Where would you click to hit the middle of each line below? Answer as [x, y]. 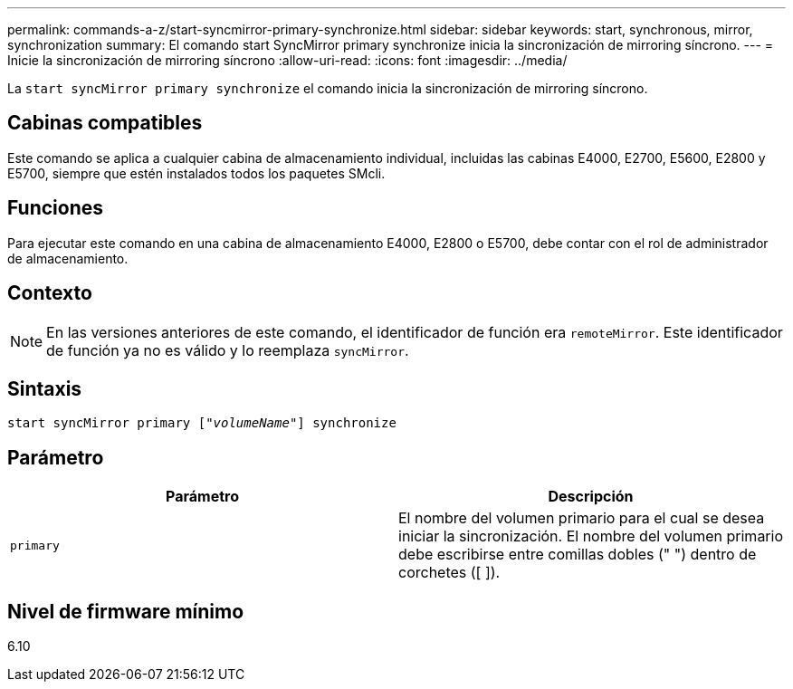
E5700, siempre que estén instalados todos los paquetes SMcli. [196, 173]
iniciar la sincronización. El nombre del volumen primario [591, 536]
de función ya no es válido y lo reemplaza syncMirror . [228, 350]
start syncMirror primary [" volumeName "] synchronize [202, 423]
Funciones [56, 208]
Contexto [50, 293]
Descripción [591, 497]
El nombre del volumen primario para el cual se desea [582, 518]
